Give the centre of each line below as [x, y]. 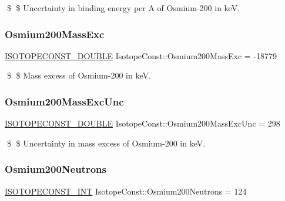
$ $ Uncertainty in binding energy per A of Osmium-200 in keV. [123, 8]
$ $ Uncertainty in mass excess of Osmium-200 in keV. [106, 143]
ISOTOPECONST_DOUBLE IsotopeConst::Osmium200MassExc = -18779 [141, 55]
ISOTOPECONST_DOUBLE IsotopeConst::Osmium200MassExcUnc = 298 [142, 123]
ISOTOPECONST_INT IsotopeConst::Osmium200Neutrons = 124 [126, 191]
